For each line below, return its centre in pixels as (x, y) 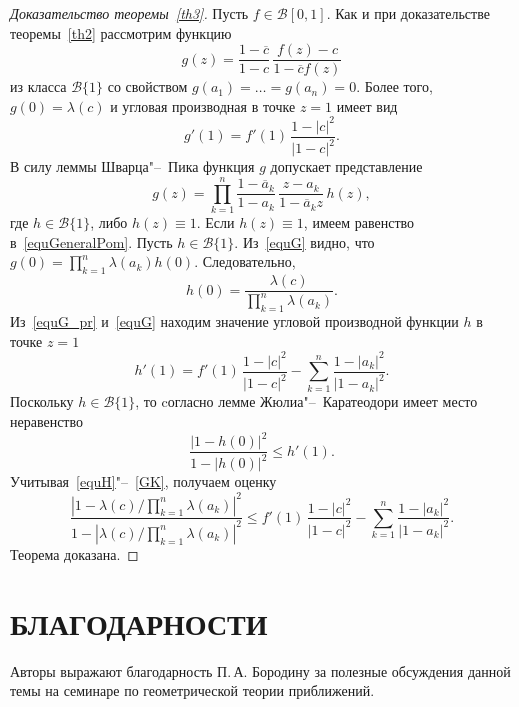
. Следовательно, (245, 261)
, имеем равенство (359, 222)
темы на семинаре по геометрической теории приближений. (192, 690)
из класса (38, 86)
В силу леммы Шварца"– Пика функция (132, 166)
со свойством (147, 86)
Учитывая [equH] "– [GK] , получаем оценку (143, 481)
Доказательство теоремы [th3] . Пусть (129, 13)
